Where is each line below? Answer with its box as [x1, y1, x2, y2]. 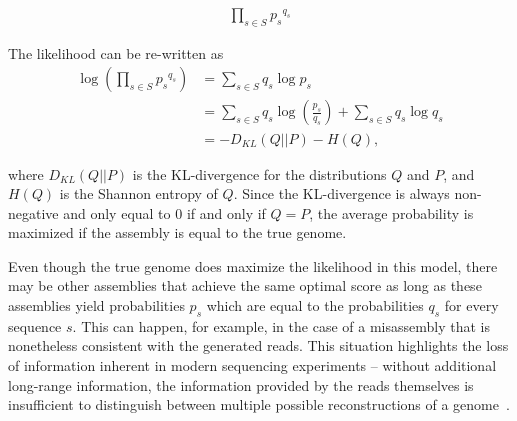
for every [444, 295, 499, 316]
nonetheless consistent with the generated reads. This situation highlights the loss [8, 335, 509, 356]
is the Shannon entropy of [59, 183, 218, 204]
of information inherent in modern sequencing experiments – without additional [8, 355, 497, 376]
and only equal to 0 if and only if [63, 202, 266, 223]
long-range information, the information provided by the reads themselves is [8, 374, 474, 395]
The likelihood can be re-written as [8, 42, 224, 63]
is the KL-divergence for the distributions [132, 163, 387, 184]
